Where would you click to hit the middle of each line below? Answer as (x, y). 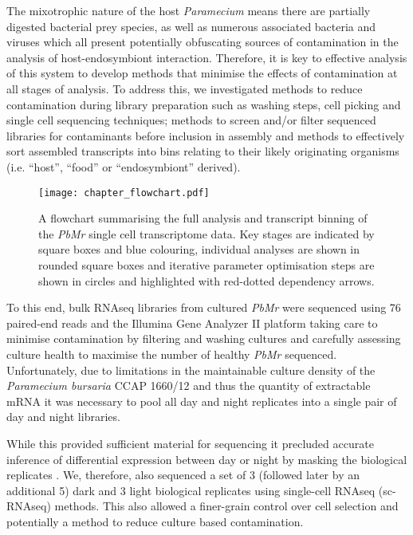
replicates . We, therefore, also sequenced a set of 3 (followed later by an (183, 475)
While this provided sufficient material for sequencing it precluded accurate (190, 443)
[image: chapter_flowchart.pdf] (124, 193)
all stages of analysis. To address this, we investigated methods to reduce (185, 88)
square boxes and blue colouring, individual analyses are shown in (199, 249)
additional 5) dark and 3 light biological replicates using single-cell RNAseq (191, 490)
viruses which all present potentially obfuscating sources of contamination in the (203, 42)
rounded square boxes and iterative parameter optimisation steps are (206, 264)
